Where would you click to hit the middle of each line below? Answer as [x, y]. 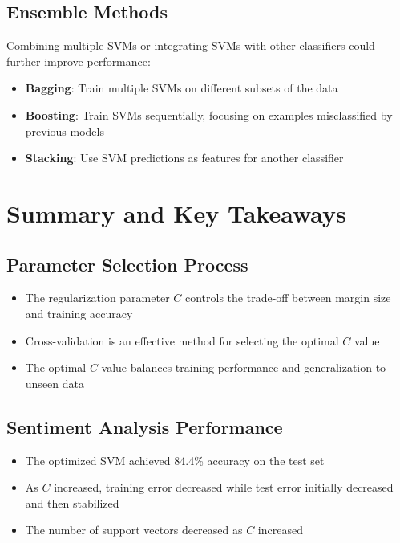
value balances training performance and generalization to [244, 367]
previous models [65, 131]
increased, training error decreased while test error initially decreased [224, 487]
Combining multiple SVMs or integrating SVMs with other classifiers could [191, 45]
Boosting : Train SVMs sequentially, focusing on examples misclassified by [209, 114]
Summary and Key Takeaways [176, 212]
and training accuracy [79, 313]
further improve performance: [79, 61]
